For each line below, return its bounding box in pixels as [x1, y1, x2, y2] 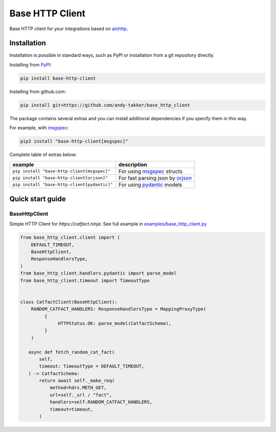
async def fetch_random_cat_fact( [28, 349, 115, 355]
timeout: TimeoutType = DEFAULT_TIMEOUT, [39, 363, 145, 369]
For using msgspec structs [118, 168, 183, 175]
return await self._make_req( [39, 378, 115, 383]
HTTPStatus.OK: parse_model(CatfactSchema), [58, 320, 171, 326]
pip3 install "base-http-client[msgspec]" [20, 139, 128, 144]
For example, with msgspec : [9, 125, 69, 131]
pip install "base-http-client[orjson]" [12, 175, 108, 181]
